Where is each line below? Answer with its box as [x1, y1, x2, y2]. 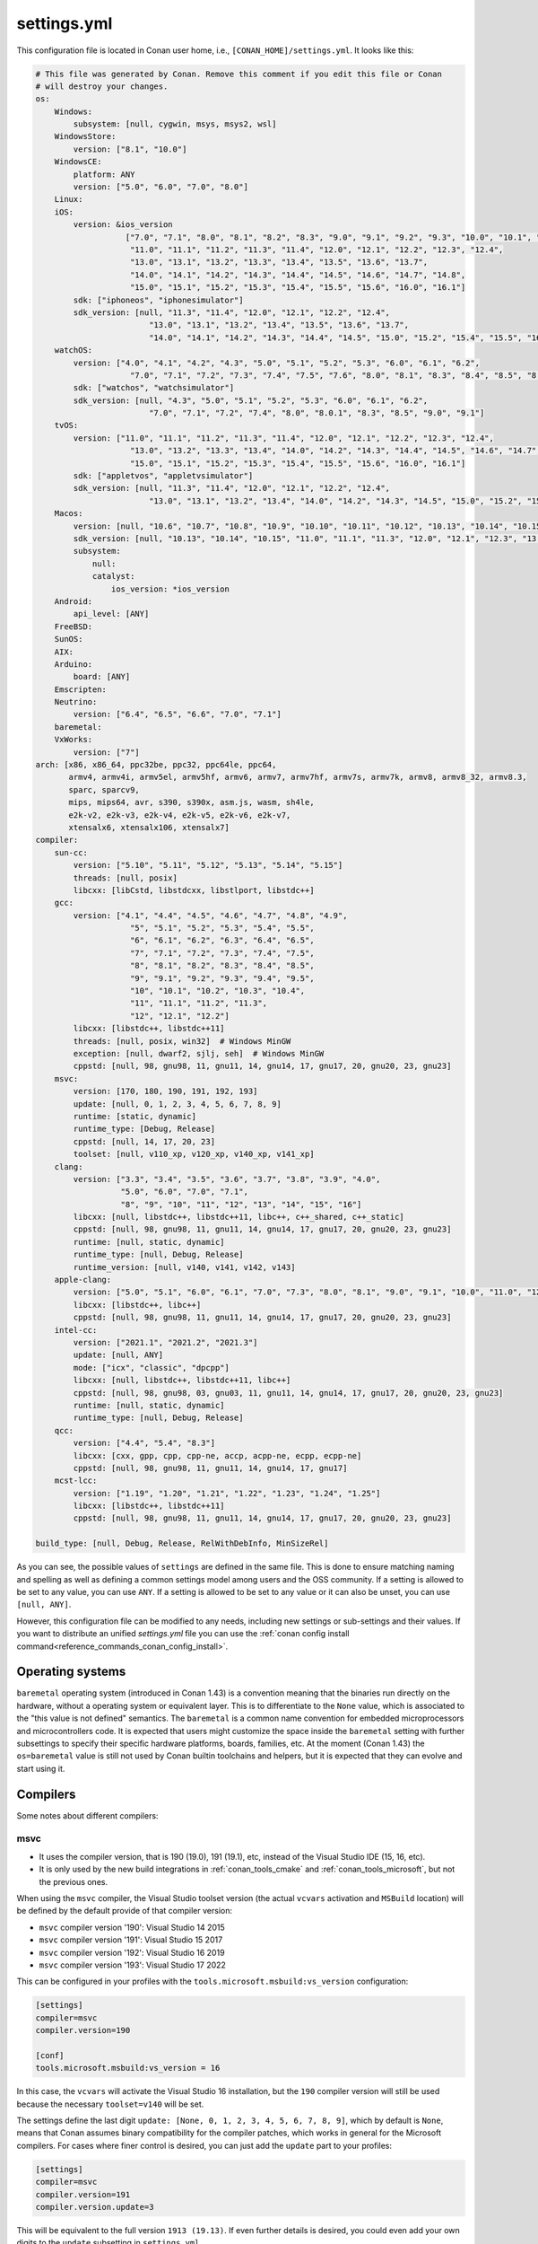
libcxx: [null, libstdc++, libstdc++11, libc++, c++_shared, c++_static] [73, 1212, 405, 1223]
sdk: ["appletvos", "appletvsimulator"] [73, 471, 254, 481]
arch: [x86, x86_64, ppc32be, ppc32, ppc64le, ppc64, [35, 759, 277, 770]
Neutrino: [54, 697, 98, 707]
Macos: [54, 508, 83, 519]
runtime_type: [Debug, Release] [73, 1124, 215, 1135]
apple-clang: [54, 1275, 112, 1285]
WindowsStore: [54, 131, 117, 142]
